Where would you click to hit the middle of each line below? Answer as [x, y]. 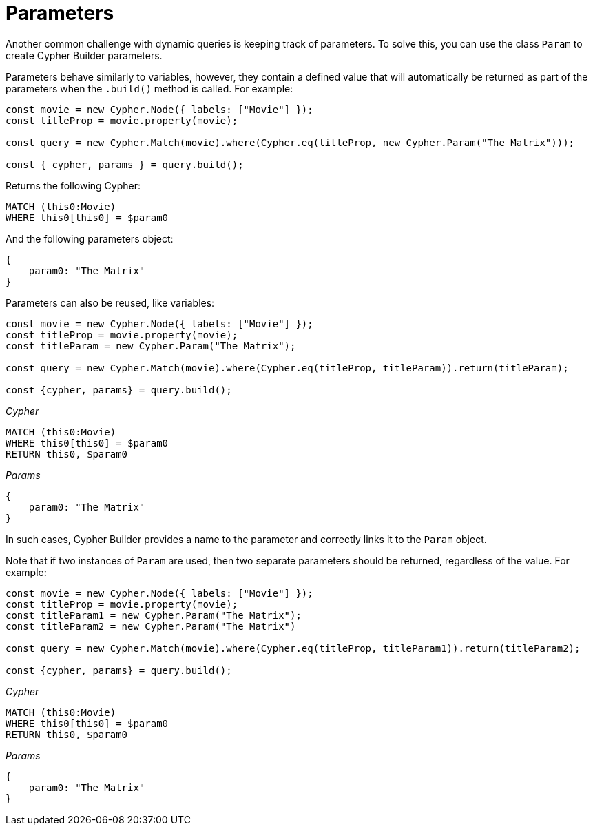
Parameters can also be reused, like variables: [110, 302]
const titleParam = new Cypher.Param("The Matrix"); [151, 346]
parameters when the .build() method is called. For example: [149, 88]
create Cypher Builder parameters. [84, 55]
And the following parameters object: [90, 238]
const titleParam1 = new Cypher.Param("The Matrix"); [154, 615]
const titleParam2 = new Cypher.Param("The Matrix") [151, 626]
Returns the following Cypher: [73, 185]
